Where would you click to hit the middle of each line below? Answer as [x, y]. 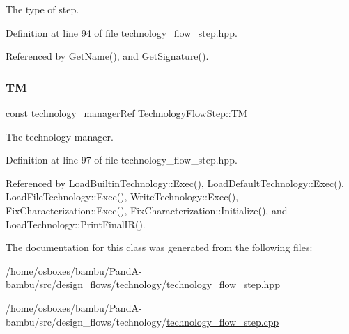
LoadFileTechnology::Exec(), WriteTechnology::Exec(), [122, 197]
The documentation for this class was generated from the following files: [159, 247]
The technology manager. [60, 136]
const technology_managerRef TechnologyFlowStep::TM [126, 113]
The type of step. [42, 9]
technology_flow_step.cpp [223, 321]
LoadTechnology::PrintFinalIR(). [76, 224]
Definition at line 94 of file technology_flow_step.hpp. [122, 32]
